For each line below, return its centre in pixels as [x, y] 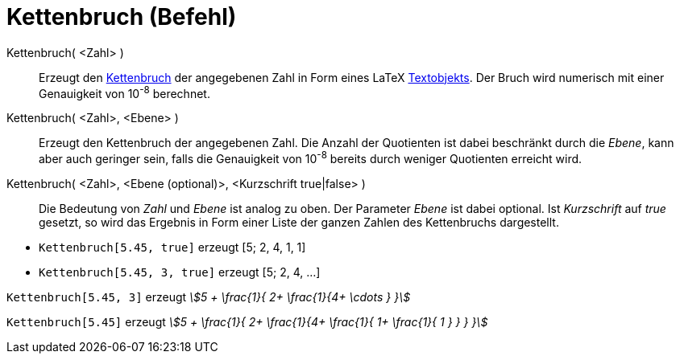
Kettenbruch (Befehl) [122, 17]
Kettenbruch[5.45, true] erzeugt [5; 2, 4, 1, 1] [172, 247]
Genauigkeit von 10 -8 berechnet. [124, 92]
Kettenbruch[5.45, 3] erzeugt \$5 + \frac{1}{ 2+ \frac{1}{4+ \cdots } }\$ [209, 297]
